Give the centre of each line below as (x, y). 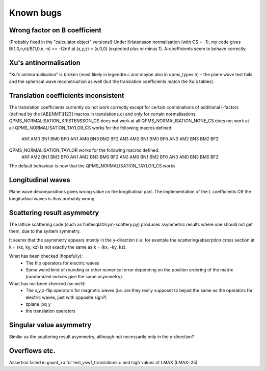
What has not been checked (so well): (47, 283)
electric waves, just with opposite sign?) (66, 297)
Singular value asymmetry (50, 325)
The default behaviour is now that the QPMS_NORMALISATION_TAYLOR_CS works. (93, 166)
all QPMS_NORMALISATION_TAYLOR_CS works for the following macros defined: (91, 128)
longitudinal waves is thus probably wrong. (52, 198)
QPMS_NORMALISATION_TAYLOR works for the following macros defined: (84, 150)
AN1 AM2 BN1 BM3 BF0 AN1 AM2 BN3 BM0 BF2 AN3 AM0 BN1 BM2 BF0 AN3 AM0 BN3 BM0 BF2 (120, 157)
